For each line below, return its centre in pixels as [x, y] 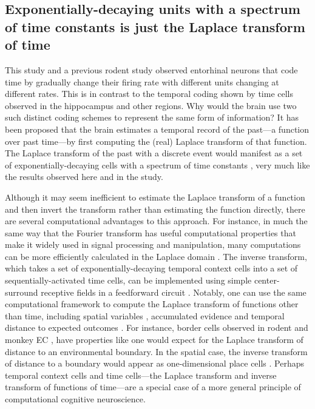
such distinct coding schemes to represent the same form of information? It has [152, 117]
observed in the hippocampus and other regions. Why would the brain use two [151, 105]
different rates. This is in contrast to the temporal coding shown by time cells [149, 94]
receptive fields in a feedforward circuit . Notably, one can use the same [174, 292]
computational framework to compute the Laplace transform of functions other [152, 304]
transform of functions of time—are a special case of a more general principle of [153, 387]
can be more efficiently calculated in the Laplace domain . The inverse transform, [156, 256]
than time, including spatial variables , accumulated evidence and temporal [145, 315]
